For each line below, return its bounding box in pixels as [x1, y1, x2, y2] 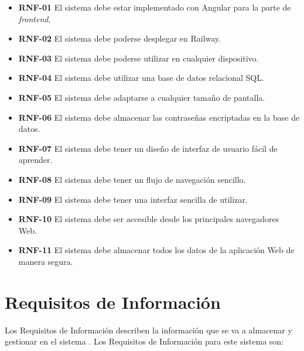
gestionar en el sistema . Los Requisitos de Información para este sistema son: [5, 335, 284, 347]
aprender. [18, 154, 53, 166]
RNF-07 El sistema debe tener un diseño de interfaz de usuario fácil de [18, 142, 278, 154]
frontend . [18, 12, 51, 25]
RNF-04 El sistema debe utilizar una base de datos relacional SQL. [18, 71, 264, 84]
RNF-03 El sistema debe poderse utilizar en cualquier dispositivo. [18, 52, 259, 64]
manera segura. [18, 255, 73, 267]
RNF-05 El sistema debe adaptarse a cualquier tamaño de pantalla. [18, 91, 265, 103]
